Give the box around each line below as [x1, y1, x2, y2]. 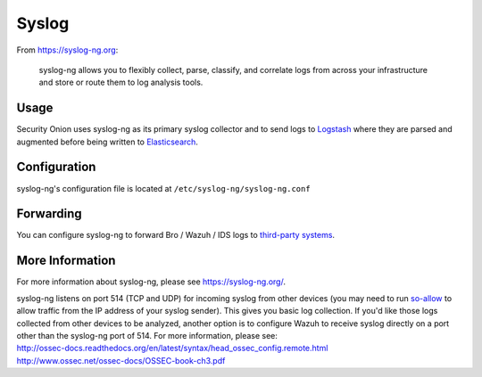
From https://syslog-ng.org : [16, 45, 119, 55]
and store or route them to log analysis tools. [38, 77, 204, 88]
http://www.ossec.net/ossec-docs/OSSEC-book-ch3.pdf [16, 355, 226, 365]
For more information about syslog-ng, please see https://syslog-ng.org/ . [16, 276, 286, 287]
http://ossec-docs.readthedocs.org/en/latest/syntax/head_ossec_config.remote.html [16, 343, 328, 354]
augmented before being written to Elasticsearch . [16, 136, 198, 147]
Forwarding [16, 206, 82, 222]
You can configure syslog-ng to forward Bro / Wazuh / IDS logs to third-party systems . [16, 230, 335, 241]
